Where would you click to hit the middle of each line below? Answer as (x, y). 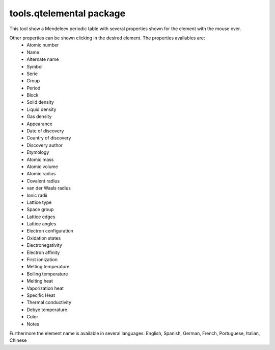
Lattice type (39, 202)
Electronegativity (44, 245)
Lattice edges (41, 217)
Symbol (35, 66)
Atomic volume (42, 167)
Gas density (39, 116)
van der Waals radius (49, 188)
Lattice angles (42, 224)
